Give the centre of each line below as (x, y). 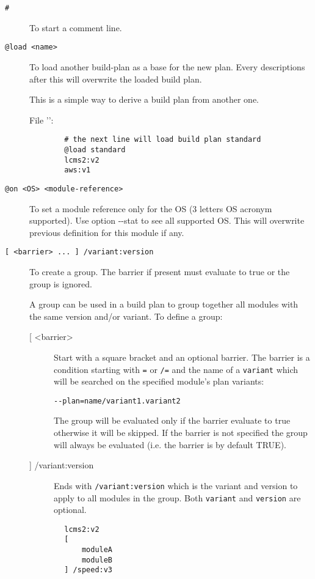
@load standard (95, 149)
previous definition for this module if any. (107, 232)
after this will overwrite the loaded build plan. (116, 79)
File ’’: (42, 120)
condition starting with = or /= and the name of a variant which (176, 369)
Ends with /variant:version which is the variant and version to (176, 485)
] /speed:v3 (89, 570)
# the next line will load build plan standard (163, 140)
